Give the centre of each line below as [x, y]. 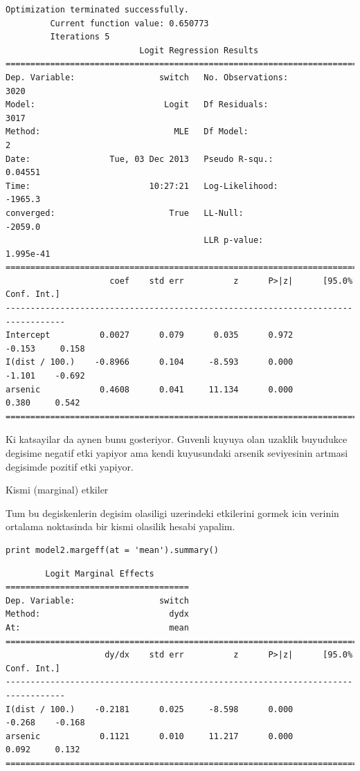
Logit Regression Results [199, 50]
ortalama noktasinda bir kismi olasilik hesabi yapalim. [120, 526]
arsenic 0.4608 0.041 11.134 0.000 [150, 389]
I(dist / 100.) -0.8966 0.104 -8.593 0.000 [150, 362]
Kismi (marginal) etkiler [57, 490]
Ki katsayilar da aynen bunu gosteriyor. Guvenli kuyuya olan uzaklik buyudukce [177, 439]
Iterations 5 [80, 37]
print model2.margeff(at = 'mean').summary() [112, 550]
